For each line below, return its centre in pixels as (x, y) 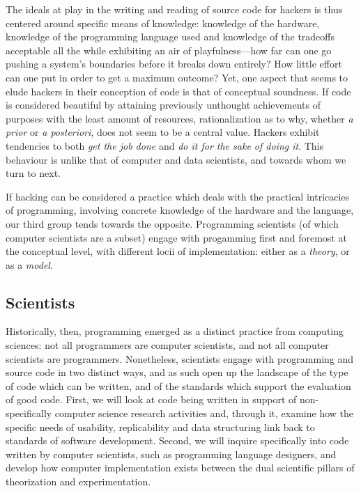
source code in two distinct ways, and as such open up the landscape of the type (177, 372)
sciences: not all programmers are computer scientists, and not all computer (167, 345)
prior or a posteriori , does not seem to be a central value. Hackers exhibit (163, 132)
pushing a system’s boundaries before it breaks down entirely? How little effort (174, 64)
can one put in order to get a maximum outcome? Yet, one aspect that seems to (177, 77)
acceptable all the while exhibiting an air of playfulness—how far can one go (169, 50)
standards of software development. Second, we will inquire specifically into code (177, 440)
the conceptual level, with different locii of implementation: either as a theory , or (178, 251)
